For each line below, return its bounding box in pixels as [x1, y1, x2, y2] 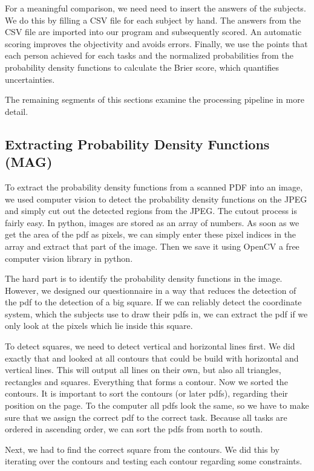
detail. [5, 105, 28, 117]
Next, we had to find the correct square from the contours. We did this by [5, 443, 280, 455]
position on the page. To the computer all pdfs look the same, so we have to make [5, 399, 309, 412]
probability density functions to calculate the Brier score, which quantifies [5, 60, 279, 73]
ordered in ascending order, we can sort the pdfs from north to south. [5, 423, 263, 435]
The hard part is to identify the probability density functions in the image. [5, 272, 283, 285]
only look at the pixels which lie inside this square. [5, 319, 193, 332]
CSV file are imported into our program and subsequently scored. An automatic [5, 25, 302, 38]
